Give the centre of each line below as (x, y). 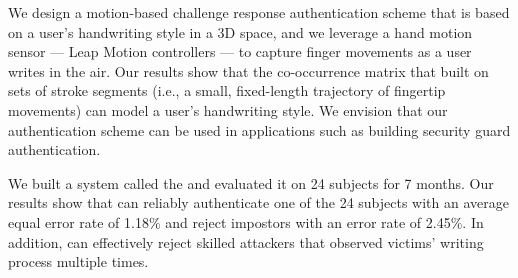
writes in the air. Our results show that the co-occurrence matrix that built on (248, 70)
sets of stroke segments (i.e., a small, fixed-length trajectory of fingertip (227, 90)
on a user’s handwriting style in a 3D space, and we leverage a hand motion (240, 31)
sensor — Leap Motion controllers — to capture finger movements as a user (240, 51)
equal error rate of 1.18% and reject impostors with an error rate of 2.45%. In (246, 221)
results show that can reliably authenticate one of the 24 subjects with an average (258, 202)
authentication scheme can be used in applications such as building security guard (259, 129)
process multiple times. (78, 261)
